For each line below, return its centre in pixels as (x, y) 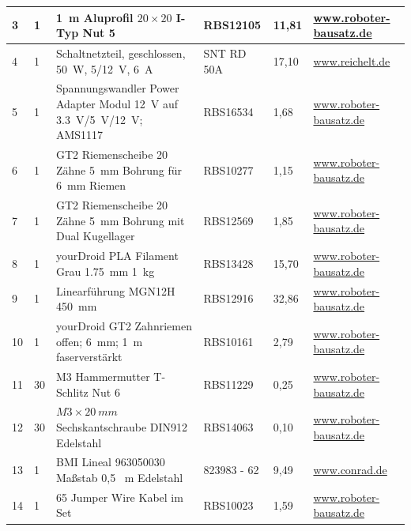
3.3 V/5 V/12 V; (100, 119)
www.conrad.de (350, 470)
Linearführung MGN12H (116, 290)
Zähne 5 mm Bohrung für (119, 169)
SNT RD (225, 53)
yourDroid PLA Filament (117, 256)
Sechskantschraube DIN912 (122, 427)
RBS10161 (228, 341)
